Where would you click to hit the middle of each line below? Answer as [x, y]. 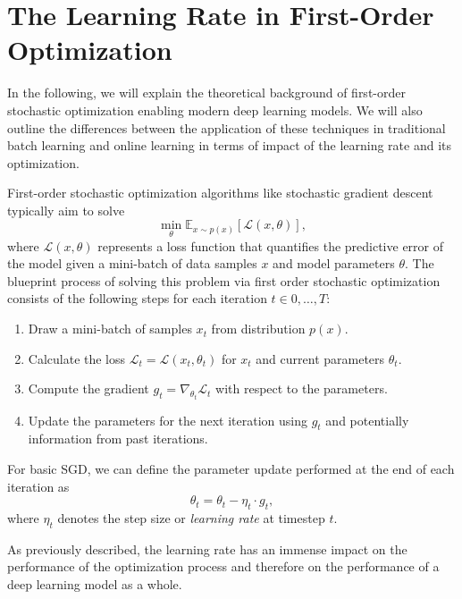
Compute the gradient [88, 388]
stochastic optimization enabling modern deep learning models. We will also [215, 110]
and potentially [367, 420]
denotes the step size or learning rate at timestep [191, 518]
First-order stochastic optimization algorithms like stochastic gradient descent [220, 193]
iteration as [38, 486]
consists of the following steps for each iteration [137, 298]
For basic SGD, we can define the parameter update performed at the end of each [231, 469]
